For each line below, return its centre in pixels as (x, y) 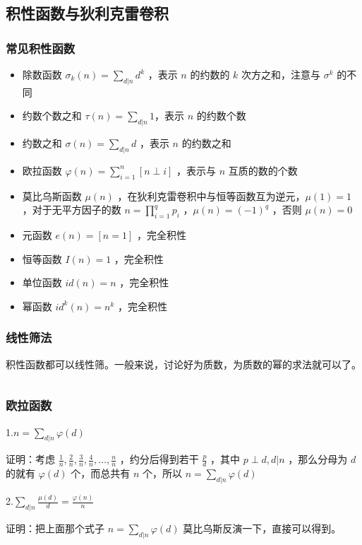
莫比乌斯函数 (52, 195)
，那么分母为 (318, 459)
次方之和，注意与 (281, 74)
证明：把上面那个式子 (55, 528)
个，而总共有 (101, 473)
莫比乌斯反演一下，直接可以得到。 (262, 528)
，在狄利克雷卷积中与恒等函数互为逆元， (211, 195)
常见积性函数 (41, 48)
